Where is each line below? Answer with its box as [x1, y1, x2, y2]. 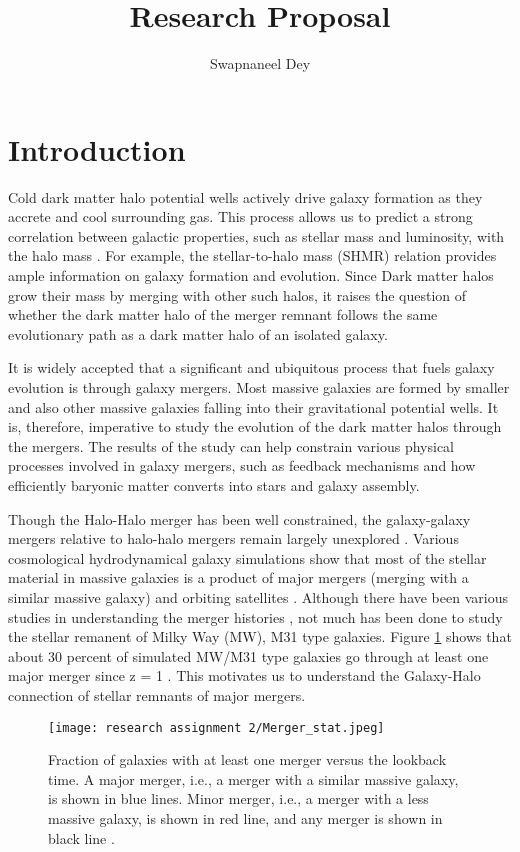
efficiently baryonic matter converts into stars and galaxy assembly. [8, 474, 420, 495]
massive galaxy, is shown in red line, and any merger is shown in [48, 807, 443, 828]
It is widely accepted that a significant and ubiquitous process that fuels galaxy [8, 357, 495, 378]
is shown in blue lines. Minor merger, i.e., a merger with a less [48, 788, 429, 809]
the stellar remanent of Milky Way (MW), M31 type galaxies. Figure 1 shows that [8, 626, 512, 647]
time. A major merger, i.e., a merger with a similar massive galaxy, [48, 768, 459, 789]
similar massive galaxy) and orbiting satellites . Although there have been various [8, 586, 508, 607]
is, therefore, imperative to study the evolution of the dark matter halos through [8, 416, 502, 437]
